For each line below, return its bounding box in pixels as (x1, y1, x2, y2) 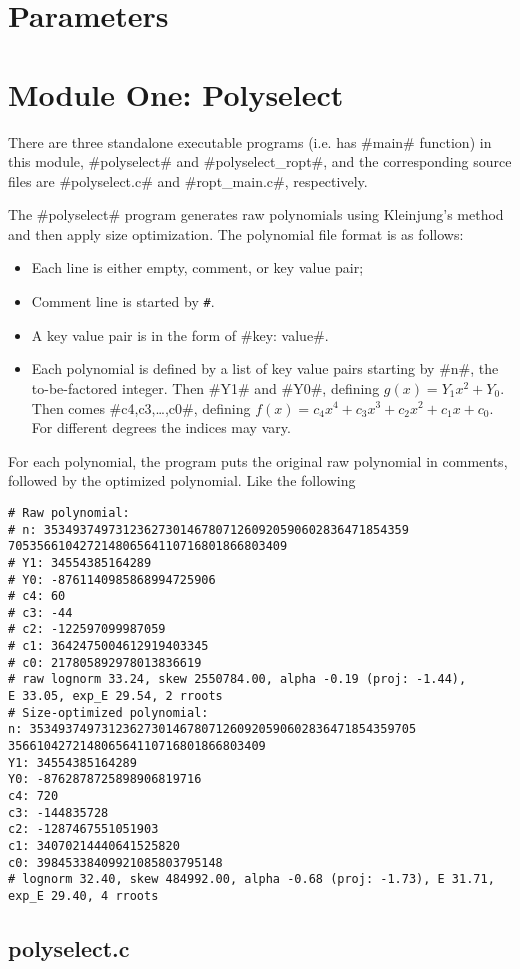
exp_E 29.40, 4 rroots (8, 888, 159, 903)
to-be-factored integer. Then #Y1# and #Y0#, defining (31, 377, 380, 398)
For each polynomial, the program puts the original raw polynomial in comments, (8, 450, 508, 471)
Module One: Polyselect (8, 73, 344, 114)
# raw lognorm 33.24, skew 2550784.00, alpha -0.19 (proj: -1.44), (8, 672, 467, 687)
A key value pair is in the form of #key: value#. (31, 324, 329, 345)
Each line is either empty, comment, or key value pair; (31, 257, 364, 278)
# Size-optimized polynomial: (8, 705, 209, 720)
